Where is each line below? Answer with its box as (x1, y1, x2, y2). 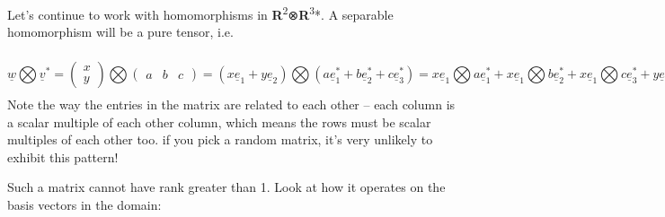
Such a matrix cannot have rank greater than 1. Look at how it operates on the (7, 178, 446, 196)
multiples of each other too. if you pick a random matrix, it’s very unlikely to (7, 130, 433, 149)
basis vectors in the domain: (7, 195, 162, 213)
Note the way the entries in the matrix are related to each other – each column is (7, 95, 456, 114)
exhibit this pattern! (7, 147, 119, 166)
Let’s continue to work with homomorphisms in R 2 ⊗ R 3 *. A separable (7, 3, 394, 23)
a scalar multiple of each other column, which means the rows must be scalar (7, 112, 431, 131)
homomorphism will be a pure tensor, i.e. (7, 22, 234, 41)
